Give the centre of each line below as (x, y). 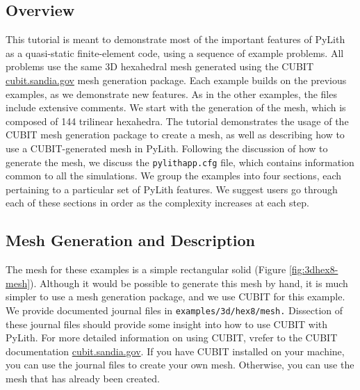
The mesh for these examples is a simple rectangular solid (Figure (146, 269)
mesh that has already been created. (83, 378)
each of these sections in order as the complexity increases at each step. (157, 203)
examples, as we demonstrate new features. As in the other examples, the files (171, 94)
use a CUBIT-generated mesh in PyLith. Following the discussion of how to (167, 148)
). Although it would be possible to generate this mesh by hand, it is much (189, 283)
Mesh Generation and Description (130, 240)
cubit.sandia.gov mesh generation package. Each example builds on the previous (176, 80)
